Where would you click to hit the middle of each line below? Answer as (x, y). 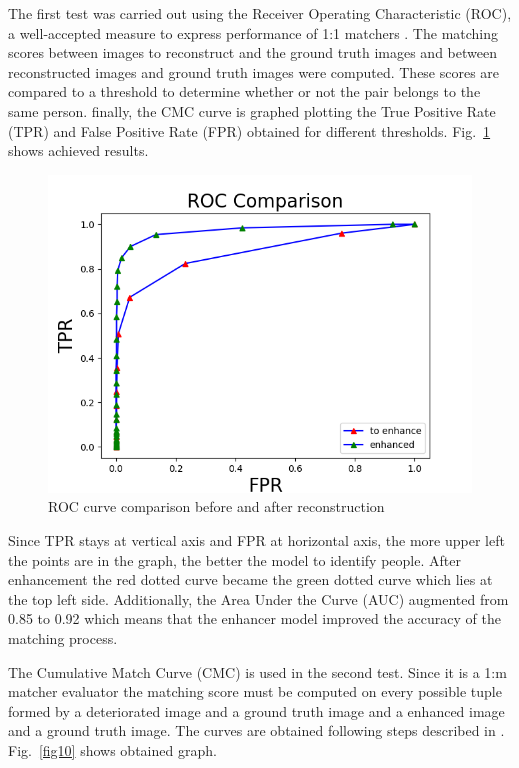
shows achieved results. (78, 150)
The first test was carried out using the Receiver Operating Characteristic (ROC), (260, 13)
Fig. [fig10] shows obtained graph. (112, 749)
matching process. (63, 637)
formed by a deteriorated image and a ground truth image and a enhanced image (256, 710)
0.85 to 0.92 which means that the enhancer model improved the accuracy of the (254, 618)
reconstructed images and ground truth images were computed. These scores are (254, 71)
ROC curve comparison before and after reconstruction (216, 506)
